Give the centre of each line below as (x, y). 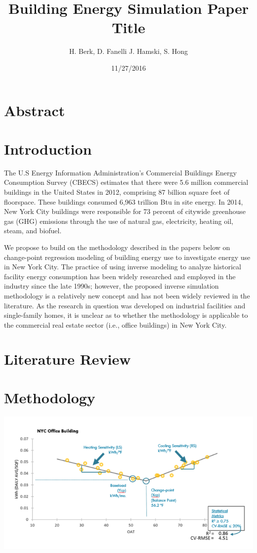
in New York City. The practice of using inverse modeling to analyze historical (123, 267)
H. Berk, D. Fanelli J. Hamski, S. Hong (128, 51)
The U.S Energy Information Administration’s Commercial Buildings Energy (120, 172)
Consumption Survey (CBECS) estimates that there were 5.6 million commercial (126, 182)
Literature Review (67, 359)
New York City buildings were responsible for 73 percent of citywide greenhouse (125, 211)
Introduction (48, 149)
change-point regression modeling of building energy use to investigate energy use (127, 257)
